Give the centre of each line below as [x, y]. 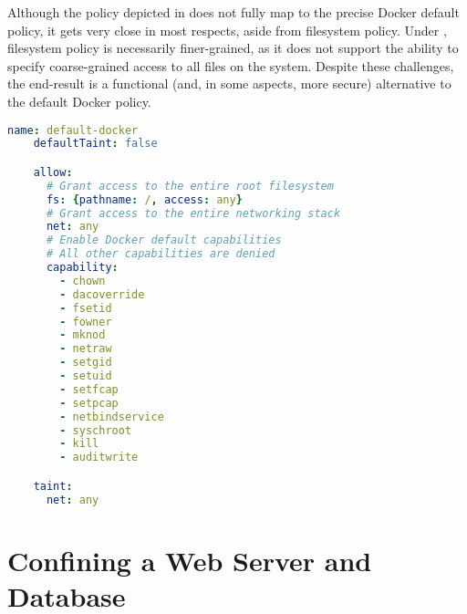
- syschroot [96, 430]
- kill [79, 444]
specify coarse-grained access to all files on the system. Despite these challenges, [231, 65]
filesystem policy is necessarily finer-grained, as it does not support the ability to [233, 48]
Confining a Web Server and [190, 560]
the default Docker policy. [79, 101]
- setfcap [89, 389]
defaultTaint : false [95, 144]
